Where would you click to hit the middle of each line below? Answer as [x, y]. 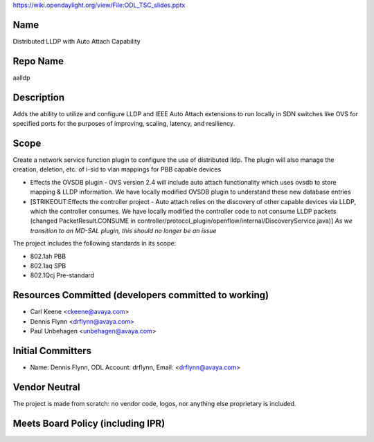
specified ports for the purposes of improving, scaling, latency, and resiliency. [124, 124]
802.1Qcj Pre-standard [62, 275]
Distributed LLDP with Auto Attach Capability [77, 41]
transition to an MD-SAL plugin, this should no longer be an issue [123, 230]
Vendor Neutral [47, 387]
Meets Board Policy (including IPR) [89, 423]
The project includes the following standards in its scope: [95, 243]
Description [39, 97]
